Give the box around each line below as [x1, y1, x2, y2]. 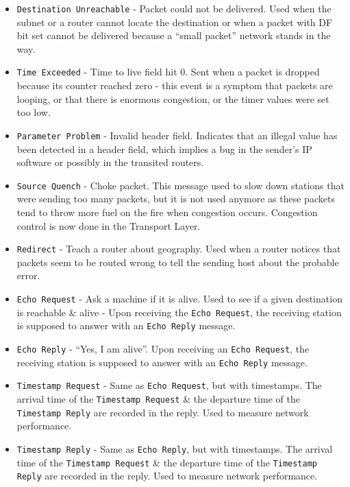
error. [16, 268, 40, 283]
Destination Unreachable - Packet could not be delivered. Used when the [16, 1, 332, 15]
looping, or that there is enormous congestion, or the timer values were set [16, 91, 329, 106]
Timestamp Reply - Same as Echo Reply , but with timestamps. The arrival [16, 441, 333, 455]
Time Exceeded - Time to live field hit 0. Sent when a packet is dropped [16, 64, 320, 79]
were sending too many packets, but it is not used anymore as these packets [16, 191, 335, 206]
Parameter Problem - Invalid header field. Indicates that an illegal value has [16, 128, 338, 142]
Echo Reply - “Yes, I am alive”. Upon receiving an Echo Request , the [16, 341, 310, 355]
